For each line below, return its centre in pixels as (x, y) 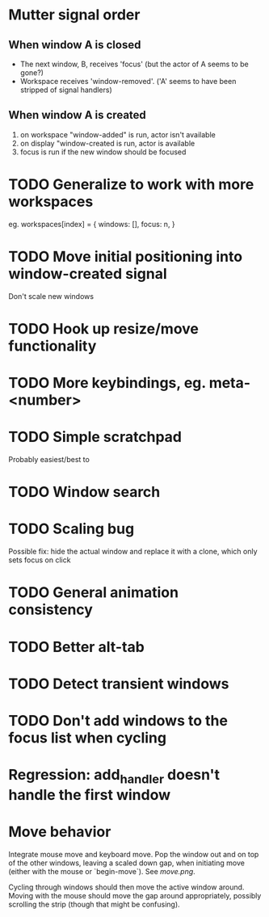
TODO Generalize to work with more (131, 184)
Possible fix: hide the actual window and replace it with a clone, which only (133, 552)
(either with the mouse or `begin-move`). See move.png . (102, 871)
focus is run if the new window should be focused (103, 152)
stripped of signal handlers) (66, 90)
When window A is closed (75, 45)
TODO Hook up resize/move (104, 328)
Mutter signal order (74, 15)
